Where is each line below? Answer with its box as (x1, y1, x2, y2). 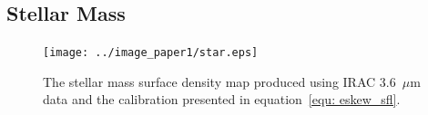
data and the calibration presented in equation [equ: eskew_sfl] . (43, 90, 401, 109)
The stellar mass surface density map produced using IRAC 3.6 (43, 72, 396, 91)
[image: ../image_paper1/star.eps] (43, 46, 259, 60)
